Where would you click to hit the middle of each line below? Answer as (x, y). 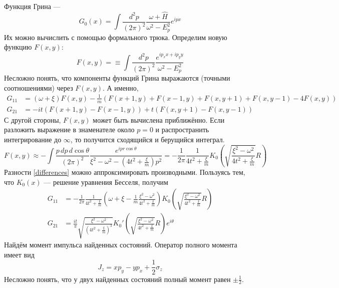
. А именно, (120, 87)
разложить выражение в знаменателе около (69, 129)
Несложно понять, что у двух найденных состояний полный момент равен (117, 279)
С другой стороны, (33, 119)
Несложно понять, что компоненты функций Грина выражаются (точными (117, 78)
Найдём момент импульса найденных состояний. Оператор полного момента (121, 245)
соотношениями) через (39, 87)
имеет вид (19, 254)
